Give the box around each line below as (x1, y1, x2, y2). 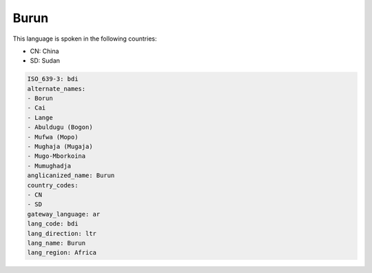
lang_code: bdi (27, 220, 79, 228)
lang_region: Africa (27, 249, 96, 256)
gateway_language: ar (27, 210, 101, 218)
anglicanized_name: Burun (27, 172, 115, 179)
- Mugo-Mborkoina (27, 152, 86, 160)
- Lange (27, 114, 53, 121)
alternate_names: (27, 85, 86, 92)
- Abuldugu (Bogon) (27, 123, 93, 131)
